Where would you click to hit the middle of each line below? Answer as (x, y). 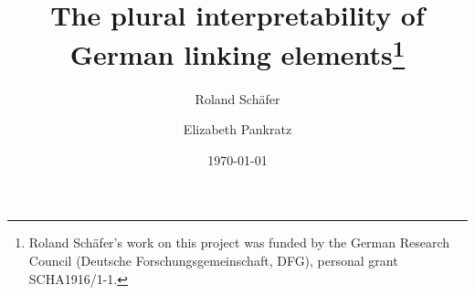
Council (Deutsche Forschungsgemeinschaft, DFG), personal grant (213, 261)
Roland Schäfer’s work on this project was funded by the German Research (239, 242)
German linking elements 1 (237, 53)
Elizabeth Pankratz (237, 129)
